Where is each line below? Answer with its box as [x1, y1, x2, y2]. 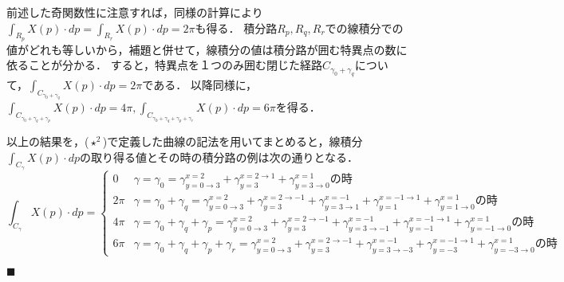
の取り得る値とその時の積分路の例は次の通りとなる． [79, 148, 359, 165]
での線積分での [325, 19, 404, 36]
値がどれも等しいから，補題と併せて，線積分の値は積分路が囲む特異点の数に [6, 41, 408, 57]
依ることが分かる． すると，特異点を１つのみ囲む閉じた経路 [6, 57, 323, 73]
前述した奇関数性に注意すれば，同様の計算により [6, 4, 263, 20]
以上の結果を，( [6, 132, 89, 149]
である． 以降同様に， [142, 76, 258, 92]
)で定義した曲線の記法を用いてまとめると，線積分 [102, 132, 363, 149]
